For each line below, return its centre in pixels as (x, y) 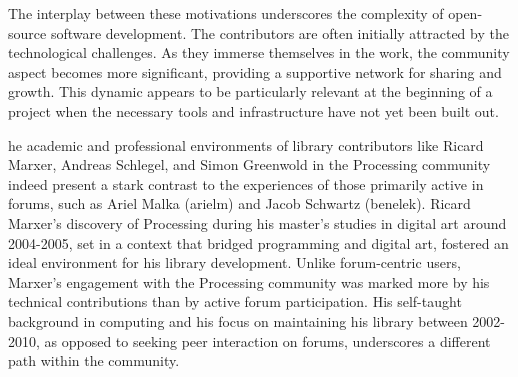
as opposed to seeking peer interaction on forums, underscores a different (267, 340)
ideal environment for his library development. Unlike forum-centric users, (234, 262)
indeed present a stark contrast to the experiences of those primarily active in (246, 183)
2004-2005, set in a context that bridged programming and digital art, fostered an (258, 242)
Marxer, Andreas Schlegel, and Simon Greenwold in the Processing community (249, 164)
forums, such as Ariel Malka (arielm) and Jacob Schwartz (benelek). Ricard (239, 203)
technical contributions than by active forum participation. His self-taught (235, 301)
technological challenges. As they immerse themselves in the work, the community (259, 52)
